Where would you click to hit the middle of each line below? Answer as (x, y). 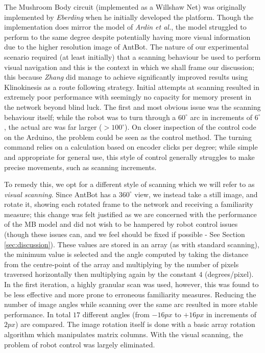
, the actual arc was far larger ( (53, 127)
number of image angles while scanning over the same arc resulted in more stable (131, 304)
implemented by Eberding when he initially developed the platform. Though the (129, 17)
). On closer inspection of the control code (190, 127)
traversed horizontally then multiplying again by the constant (100, 274)
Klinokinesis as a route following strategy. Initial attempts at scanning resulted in (132, 87)
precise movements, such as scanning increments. (80, 167)
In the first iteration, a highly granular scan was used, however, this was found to (131, 284)
